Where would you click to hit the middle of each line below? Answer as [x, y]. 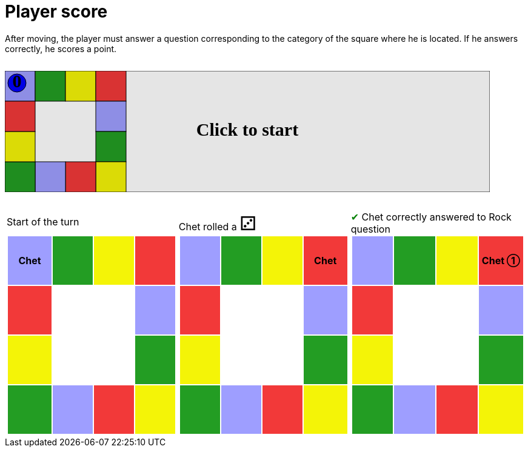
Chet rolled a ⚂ [218, 223]
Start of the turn [43, 221]
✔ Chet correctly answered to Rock [431, 217]
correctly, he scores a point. [61, 48]
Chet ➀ [501, 260]
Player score [56, 12]
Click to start [247, 129]
